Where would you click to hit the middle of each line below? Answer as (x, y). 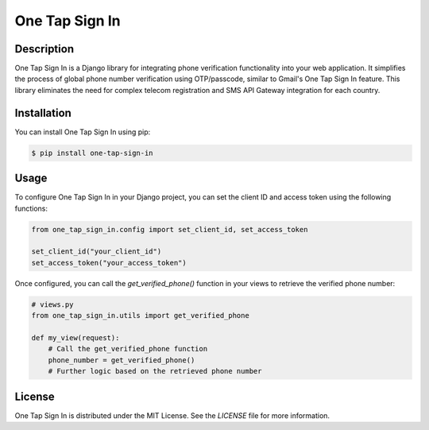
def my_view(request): (75, 337)
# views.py (52, 304)
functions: (31, 208)
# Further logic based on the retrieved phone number (155, 371)
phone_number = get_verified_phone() (122, 360)
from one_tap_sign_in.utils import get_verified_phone (140, 316)
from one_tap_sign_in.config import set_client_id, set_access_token (170, 229)
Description (44, 49)
